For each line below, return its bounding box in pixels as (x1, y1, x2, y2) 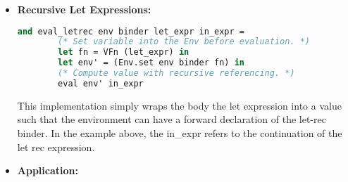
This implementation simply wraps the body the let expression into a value (17, 98, 342, 112)
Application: (17, 163, 78, 178)
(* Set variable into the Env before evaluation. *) (58, 37, 311, 47)
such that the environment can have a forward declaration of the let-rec (17, 112, 326, 126)
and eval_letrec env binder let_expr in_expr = (17, 26, 244, 37)
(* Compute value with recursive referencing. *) (58, 68, 295, 79)
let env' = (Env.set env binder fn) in (58, 58, 244, 68)
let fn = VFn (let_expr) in (58, 47, 189, 58)
